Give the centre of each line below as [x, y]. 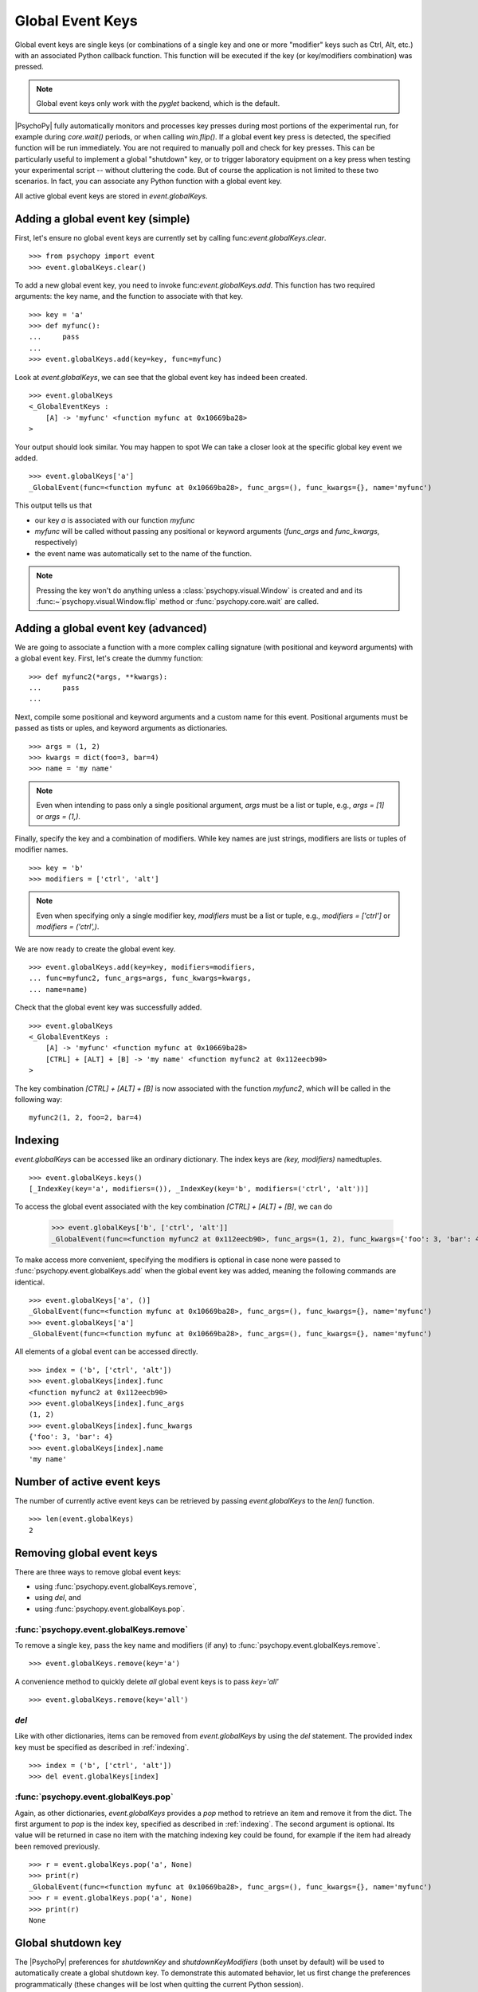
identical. [30, 1282]
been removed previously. [57, 1846]
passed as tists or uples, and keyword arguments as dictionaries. [121, 728]
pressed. [29, 67]
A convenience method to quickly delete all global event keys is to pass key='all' [147, 1681]
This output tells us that [53, 505]
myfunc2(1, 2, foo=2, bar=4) [86, 1118]
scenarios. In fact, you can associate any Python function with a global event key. [149, 181]
